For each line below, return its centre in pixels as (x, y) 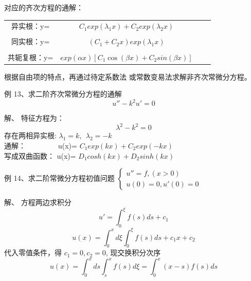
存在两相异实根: (30, 135)
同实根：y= (31, 41)
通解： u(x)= (41, 145)
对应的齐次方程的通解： (44, 7)
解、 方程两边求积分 (38, 202)
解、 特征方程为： (34, 118)
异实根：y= (31, 26)
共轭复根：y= (31, 57)
